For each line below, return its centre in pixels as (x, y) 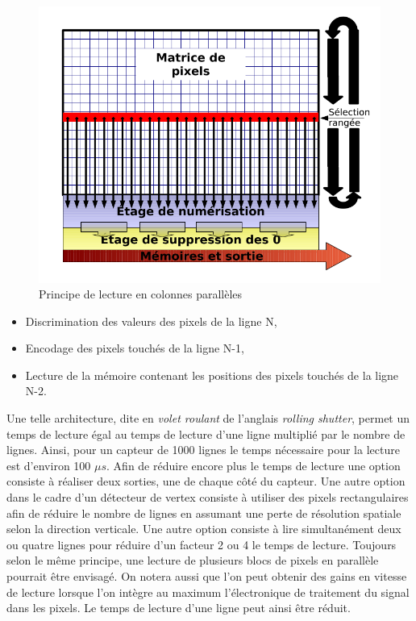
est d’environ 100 (49, 465)
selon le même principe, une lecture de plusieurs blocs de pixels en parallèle (193, 560)
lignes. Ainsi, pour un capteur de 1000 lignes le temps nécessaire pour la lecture (203, 450)
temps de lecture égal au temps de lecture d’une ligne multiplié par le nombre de (206, 433)
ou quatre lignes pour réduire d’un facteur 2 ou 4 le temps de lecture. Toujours (202, 544)
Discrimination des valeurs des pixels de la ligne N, (151, 321)
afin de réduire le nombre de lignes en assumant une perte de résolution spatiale (204, 513)
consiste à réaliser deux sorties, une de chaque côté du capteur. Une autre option (206, 481)
